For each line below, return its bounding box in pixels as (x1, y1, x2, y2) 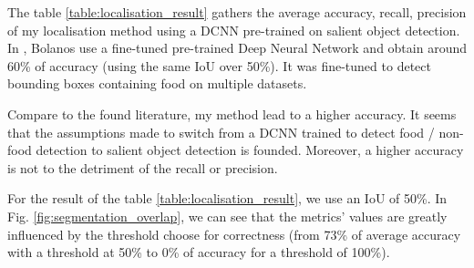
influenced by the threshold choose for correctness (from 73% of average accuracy (7, 224, 461, 243)
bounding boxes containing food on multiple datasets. (7, 74, 307, 93)
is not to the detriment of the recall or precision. (7, 158, 278, 177)
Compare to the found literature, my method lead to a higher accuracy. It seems (7, 104, 457, 123)
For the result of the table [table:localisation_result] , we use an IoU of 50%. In (7, 189, 448, 208)
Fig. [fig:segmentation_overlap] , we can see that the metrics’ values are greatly (7, 206, 448, 225)
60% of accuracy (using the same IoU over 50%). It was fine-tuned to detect (7, 56, 431, 75)
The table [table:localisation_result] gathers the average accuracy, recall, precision (7, 3, 467, 21)
